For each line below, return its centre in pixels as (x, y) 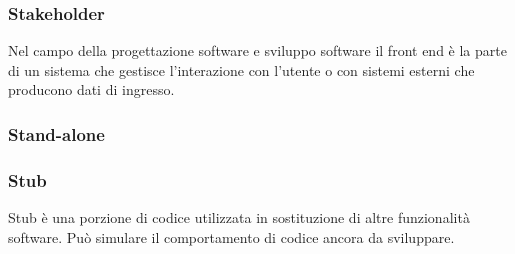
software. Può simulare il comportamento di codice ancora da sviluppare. (231, 236)
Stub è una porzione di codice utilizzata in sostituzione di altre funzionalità (239, 217)
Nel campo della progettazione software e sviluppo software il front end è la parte (257, 50)
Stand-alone (56, 133)
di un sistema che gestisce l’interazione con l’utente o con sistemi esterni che (241, 69)
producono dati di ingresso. (91, 89)
